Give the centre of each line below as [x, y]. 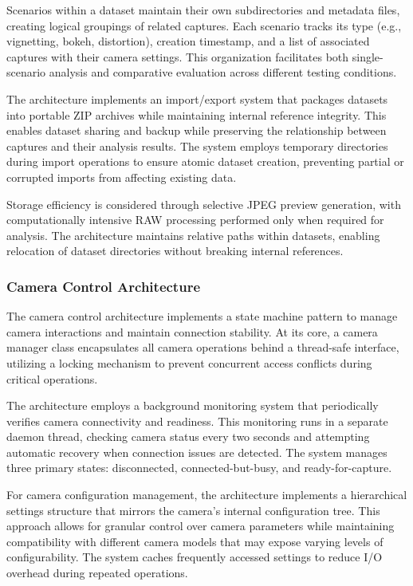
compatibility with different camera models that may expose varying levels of [195, 541]
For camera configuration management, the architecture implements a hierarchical [207, 495]
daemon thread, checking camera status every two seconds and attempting [188, 437]
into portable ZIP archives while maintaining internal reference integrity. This [197, 114]
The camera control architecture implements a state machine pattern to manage [202, 316]
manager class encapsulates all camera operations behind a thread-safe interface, [203, 347]
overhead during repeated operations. [97, 573]
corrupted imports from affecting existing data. [122, 177]
